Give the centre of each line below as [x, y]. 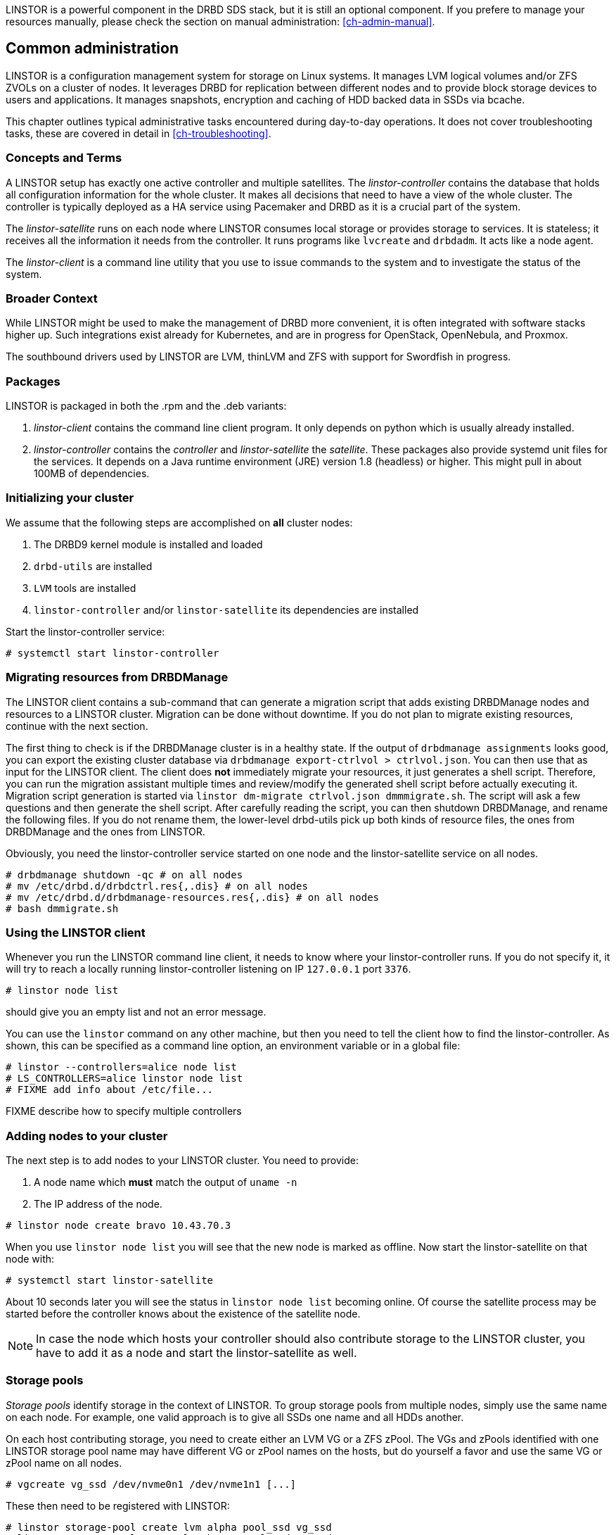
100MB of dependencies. [92, 474]
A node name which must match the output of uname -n [166, 1182]
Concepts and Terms [64, 158]
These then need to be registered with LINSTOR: [118, 1505]
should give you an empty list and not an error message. [136, 1012]
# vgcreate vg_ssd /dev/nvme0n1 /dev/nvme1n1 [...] [151, 1484]
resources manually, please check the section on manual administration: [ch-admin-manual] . [220, 21]
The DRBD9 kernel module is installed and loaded [148, 544]
